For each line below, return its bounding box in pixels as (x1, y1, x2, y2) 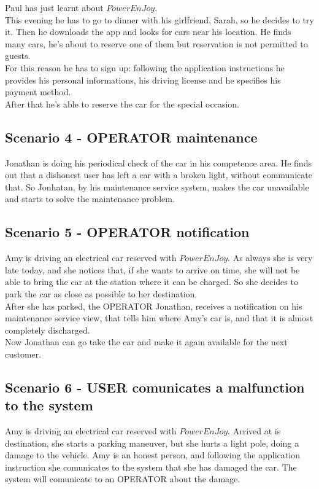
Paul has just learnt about (5, 1, 104, 14)
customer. (5, 347, 42, 360)
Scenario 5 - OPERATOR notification (5, 222, 250, 241)
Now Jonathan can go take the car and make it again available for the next (5, 335, 288, 348)
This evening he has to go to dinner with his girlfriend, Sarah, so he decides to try (5, 13, 314, 26)
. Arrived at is (228, 424, 281, 437)
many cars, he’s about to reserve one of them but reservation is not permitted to (5, 37, 308, 50)
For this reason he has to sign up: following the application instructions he (5, 61, 285, 74)
